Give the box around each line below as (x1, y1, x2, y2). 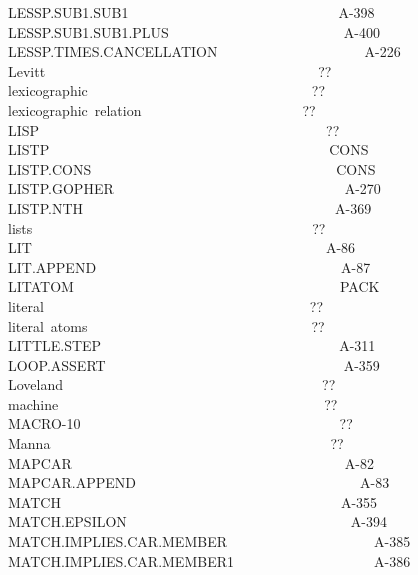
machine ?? (8, 393, 338, 414)
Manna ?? (8, 433, 344, 454)
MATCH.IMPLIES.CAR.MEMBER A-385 (8, 531, 411, 552)
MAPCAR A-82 (8, 452, 374, 473)
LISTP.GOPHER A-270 (8, 178, 381, 199)
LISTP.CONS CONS (8, 158, 376, 179)
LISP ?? (8, 119, 340, 140)
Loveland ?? (8, 374, 336, 395)
